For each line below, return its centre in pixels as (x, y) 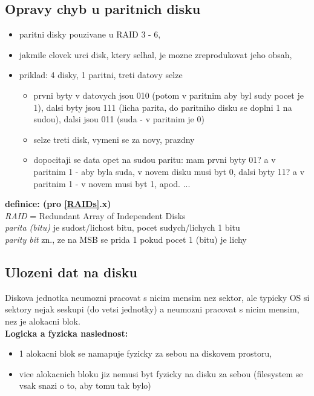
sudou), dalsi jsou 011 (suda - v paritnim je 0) (119, 119)
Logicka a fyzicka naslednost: (67, 333)
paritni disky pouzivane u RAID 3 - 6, (90, 34)
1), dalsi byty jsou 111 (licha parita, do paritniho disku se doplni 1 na (163, 107)
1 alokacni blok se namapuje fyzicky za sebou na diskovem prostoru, (146, 353)
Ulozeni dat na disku (71, 272)
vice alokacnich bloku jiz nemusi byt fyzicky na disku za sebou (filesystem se (161, 373)
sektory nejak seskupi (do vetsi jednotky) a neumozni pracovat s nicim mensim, (152, 309)
